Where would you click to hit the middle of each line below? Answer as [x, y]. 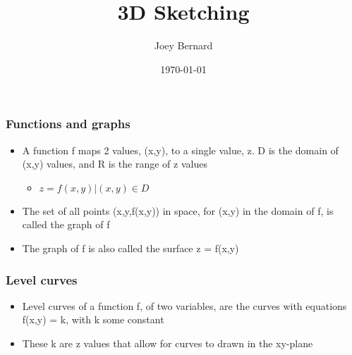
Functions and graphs [68, 124]
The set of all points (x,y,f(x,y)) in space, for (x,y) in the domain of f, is [178, 210]
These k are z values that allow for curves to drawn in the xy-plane [168, 343]
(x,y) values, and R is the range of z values [115, 164]
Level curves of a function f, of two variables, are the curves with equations [184, 305]
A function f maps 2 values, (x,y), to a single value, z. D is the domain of [180, 150]
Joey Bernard [183, 45]
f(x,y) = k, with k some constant [93, 319]
